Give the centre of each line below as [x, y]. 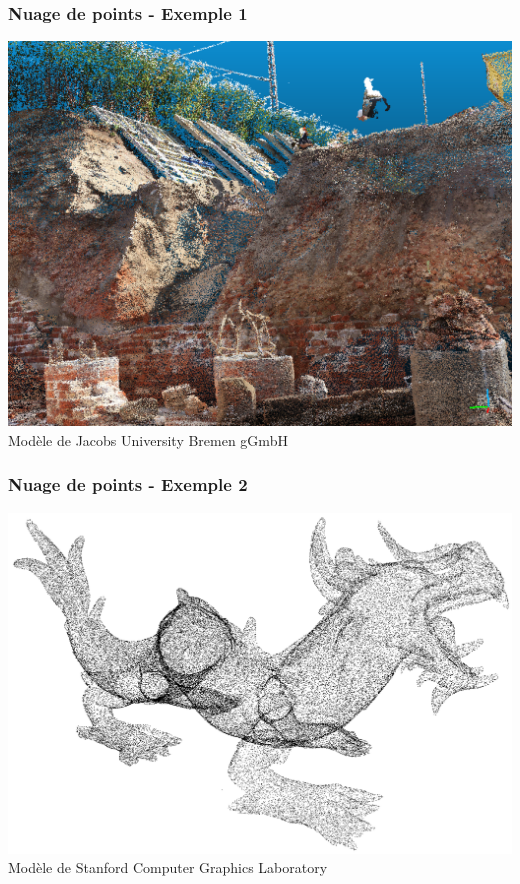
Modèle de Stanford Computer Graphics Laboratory [168, 867]
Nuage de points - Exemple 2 [128, 484]
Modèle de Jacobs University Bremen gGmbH [148, 439]
